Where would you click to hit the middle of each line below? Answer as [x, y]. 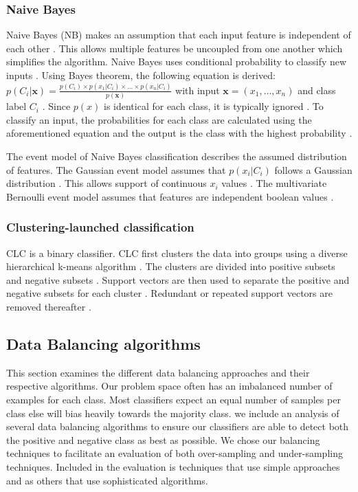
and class [317, 90]
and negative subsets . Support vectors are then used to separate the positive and [178, 279]
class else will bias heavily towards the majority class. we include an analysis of [173, 413]
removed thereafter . [49, 306]
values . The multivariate [274, 183]
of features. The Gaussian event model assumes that [116, 169]
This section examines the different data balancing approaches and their [158, 372]
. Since [56, 106]
